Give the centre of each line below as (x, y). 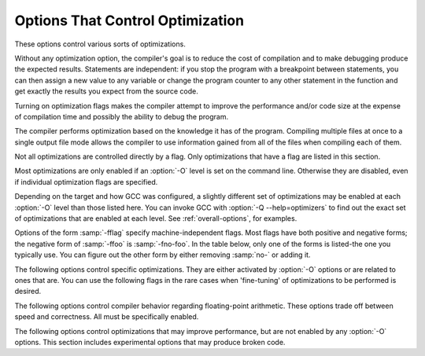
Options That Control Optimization (129, 20)
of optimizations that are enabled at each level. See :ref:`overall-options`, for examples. (156, 218)
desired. (28, 292)
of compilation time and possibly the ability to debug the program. (121, 116)
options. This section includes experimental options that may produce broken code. (150, 342)
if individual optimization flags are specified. (86, 182)
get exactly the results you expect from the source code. (106, 91)
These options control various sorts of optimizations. (100, 44)
